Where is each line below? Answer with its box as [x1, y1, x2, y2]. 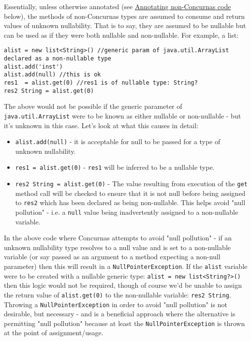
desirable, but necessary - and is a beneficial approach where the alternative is [4, 309, 236, 319]
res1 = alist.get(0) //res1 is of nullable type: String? [4, 79, 198, 86]
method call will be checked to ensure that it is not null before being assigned [15, 188, 246, 198]
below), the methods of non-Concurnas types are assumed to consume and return [4, 11, 245, 21]
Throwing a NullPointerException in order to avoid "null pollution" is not [4, 299, 227, 309]
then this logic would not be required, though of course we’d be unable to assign [4, 280, 242, 290]
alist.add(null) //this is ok [4, 71, 101, 78]
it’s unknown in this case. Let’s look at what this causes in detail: [4, 120, 199, 130]
